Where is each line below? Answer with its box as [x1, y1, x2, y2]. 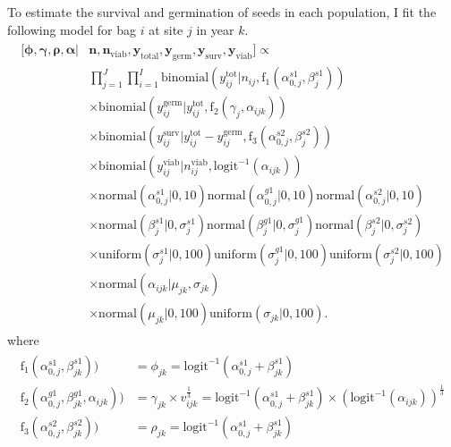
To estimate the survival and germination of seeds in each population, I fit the [7, 3, 437, 21]
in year [196, 20, 234, 38]
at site [149, 20, 183, 38]
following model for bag [7, 20, 136, 38]
